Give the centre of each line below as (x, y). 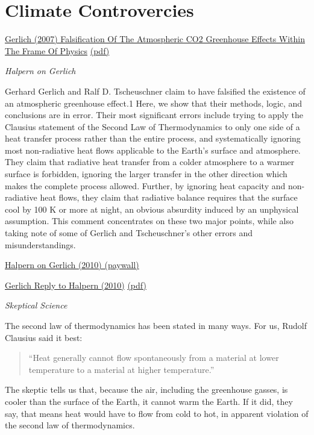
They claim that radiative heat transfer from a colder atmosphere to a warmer (150, 162)
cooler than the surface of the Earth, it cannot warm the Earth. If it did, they (149, 401)
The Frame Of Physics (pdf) (57, 50)
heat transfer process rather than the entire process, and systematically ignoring (153, 138)
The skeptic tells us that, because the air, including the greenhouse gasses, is (146, 390)
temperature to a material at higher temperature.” (121, 369)
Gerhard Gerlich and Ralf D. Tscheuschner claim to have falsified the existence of (155, 91)
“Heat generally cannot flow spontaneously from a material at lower (154, 358)
